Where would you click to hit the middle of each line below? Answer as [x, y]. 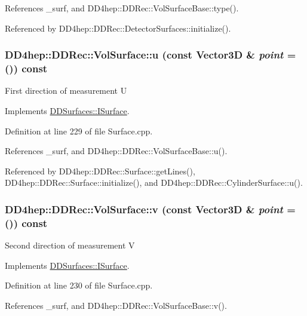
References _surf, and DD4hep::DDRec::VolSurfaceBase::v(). [116, 305]
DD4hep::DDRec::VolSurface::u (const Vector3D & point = [151, 55]
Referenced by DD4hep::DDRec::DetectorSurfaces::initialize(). [118, 28]
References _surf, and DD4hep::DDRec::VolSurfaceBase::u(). [116, 151]
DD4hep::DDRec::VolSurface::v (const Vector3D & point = [150, 209]
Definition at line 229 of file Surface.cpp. [79, 131]
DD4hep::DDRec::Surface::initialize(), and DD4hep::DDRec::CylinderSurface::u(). [154, 182]
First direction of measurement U [66, 90]
